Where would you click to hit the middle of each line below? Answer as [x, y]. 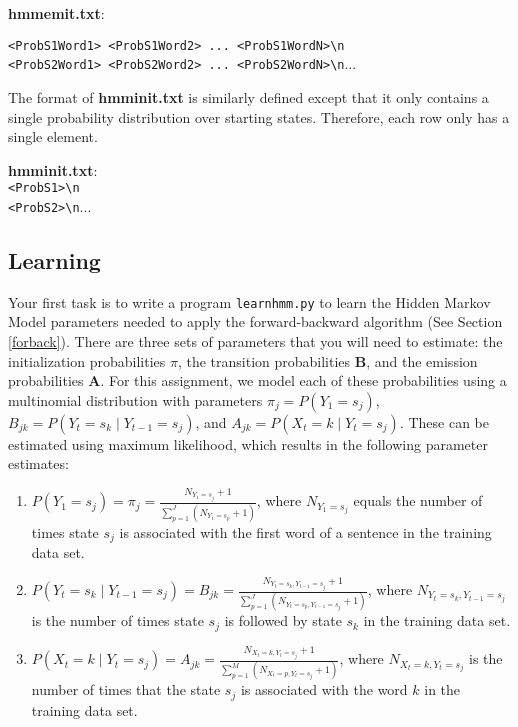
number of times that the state [126, 689]
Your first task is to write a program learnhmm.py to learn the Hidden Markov [249, 301]
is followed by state [283, 620]
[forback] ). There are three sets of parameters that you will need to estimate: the [255, 341]
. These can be [444, 421]
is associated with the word [324, 689]
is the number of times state [117, 620]
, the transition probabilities [264, 360]
